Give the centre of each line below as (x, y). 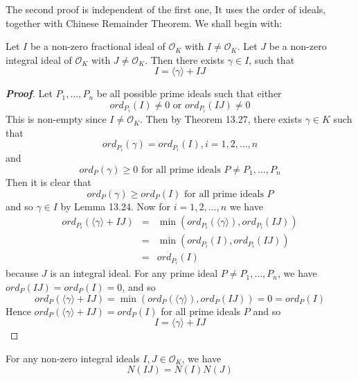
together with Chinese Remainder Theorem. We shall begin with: (144, 23)
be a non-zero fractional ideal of (98, 46)
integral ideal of (39, 59)
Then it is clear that (48, 181)
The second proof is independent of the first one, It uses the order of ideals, (166, 9)
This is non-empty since (56, 119)
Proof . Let (29, 93)
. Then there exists (185, 59)
